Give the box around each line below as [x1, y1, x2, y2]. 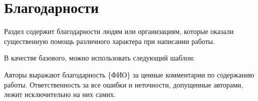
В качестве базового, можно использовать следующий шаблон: [4, 52, 195, 63]
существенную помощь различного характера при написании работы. [4, 35, 215, 46]
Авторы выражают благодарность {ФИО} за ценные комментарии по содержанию [4, 69, 254, 79]
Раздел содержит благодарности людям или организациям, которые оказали [4, 26, 234, 36]
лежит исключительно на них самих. [4, 89, 116, 99]
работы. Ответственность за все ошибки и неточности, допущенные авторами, [4, 79, 243, 89]
